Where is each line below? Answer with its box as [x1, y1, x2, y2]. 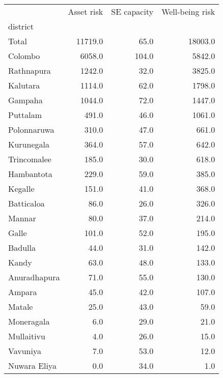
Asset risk [68, 6, 103, 17]
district [8, 20, 34, 32]
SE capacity [111, 6, 154, 17]
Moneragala [8, 315, 50, 327]
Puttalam [8, 109, 42, 121]
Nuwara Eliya [8, 360, 57, 371]
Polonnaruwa [8, 124, 54, 135]
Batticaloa [8, 197, 45, 209]
